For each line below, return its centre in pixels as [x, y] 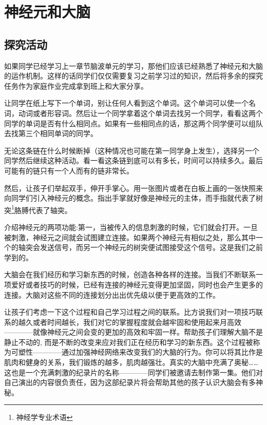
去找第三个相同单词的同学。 [51, 133]
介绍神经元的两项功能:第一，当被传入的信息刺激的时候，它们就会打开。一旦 [131, 227]
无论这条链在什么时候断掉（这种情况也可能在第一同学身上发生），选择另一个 [132, 150]
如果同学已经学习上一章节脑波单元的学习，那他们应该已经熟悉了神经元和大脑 [133, 65]
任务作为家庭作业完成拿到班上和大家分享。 [76, 85]
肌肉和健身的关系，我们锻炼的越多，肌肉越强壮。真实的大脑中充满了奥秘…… [131, 362]
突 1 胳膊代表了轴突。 [38, 209]
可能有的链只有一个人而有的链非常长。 [69, 170]
